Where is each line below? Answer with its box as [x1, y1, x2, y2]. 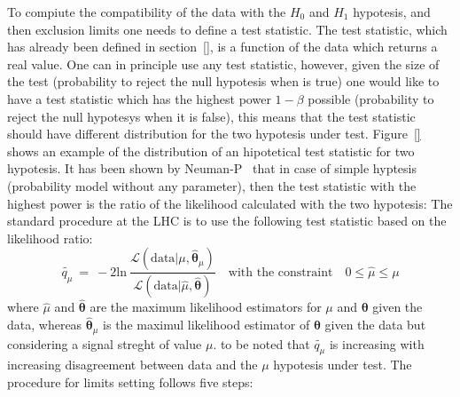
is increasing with [329, 334, 425, 353]
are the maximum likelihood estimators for [90, 298, 322, 316]
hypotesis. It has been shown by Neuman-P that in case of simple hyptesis [7, 159, 417, 178]
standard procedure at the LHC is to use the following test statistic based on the [7, 211, 447, 230]
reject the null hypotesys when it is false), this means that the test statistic [7, 107, 416, 125]
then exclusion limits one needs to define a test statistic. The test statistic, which [7, 20, 448, 38]
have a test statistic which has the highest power [7, 89, 271, 107]
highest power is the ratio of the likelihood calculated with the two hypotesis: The [7, 194, 453, 212]
